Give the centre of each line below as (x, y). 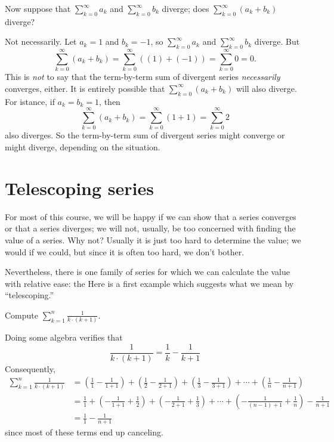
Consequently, (30, 368)
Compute (21, 315)
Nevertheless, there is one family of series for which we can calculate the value (148, 272)
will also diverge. (266, 88)
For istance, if (30, 101)
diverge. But (277, 41)
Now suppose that (38, 8)
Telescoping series (79, 188)
